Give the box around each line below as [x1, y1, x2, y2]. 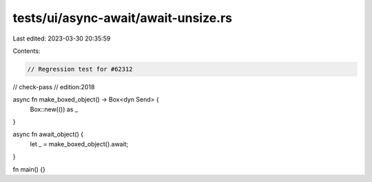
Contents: [12, 47, 41, 55]
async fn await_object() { [12, 130, 84, 139]
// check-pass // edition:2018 [12, 82, 95, 91]
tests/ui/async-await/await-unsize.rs [12, 10, 233, 25]
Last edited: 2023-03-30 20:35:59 [12, 34, 111, 43]
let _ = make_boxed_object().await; [30, 139, 129, 148]
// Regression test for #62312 [27, 65, 134, 73]
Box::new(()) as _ [30, 105, 79, 113]
